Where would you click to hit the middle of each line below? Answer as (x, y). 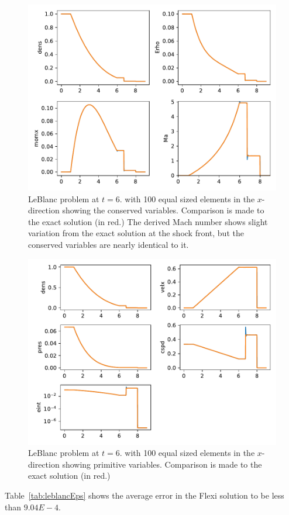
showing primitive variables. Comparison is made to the (162, 464)
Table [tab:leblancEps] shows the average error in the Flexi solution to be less (144, 495)
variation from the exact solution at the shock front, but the (136, 233)
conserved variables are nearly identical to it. (109, 244)
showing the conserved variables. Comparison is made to (163, 210)
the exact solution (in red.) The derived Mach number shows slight (148, 221)
